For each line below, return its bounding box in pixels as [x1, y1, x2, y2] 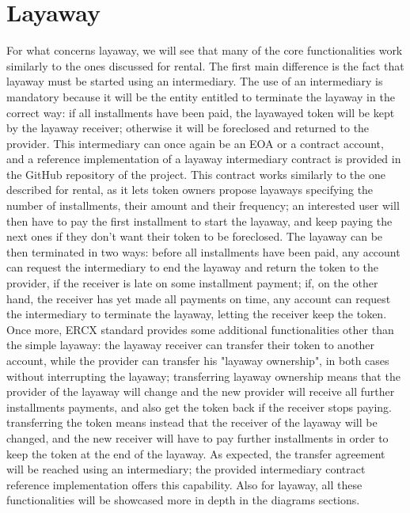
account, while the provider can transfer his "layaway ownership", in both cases [6, 352, 389, 368]
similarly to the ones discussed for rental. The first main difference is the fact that [6, 57, 404, 74]
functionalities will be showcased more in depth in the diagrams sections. [6, 492, 360, 508]
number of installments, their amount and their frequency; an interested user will [6, 197, 400, 214]
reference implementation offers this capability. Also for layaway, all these [6, 476, 363, 492]
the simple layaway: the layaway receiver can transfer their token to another [6, 336, 375, 353]
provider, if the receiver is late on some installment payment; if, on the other [6, 275, 378, 291]
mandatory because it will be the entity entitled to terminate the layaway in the [6, 88, 395, 104]
